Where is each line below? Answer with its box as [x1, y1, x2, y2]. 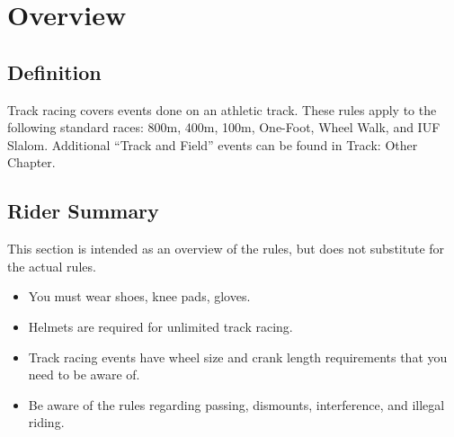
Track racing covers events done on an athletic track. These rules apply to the [7, 100, 437, 119]
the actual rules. [7, 256, 96, 275]
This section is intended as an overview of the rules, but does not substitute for [7, 239, 445, 258]
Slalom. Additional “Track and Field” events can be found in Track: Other [7, 135, 418, 154]
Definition [7, 58, 102, 85]
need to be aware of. [28, 365, 140, 384]
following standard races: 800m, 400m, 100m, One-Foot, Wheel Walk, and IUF [7, 118, 441, 137]
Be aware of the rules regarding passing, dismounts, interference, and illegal [28, 395, 445, 414]
